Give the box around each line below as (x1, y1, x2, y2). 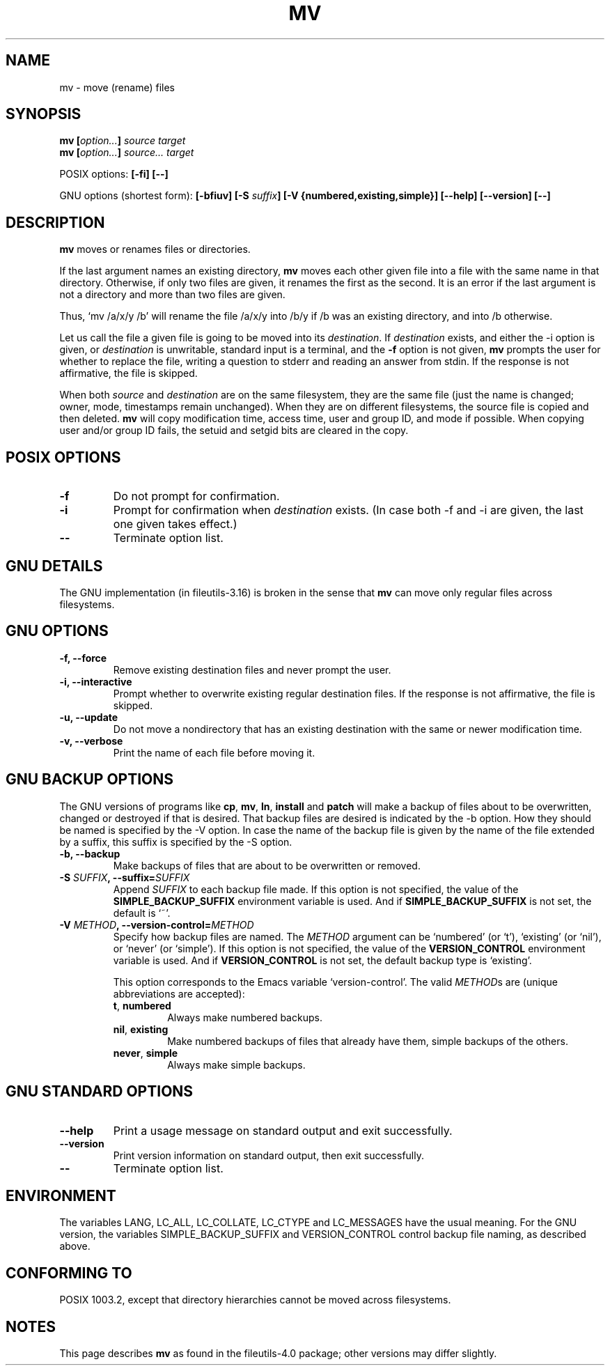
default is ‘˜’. (113, 906, 171, 919)
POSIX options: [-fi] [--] (59, 168, 169, 180)
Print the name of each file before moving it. (113, 746, 315, 759)
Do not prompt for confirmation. (113, 489, 280, 504)
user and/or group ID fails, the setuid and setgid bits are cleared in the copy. (59, 424, 409, 437)
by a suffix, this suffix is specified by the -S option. (59, 835, 292, 848)
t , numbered (113, 999, 171, 1012)
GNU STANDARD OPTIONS (6, 1083, 194, 1101)
